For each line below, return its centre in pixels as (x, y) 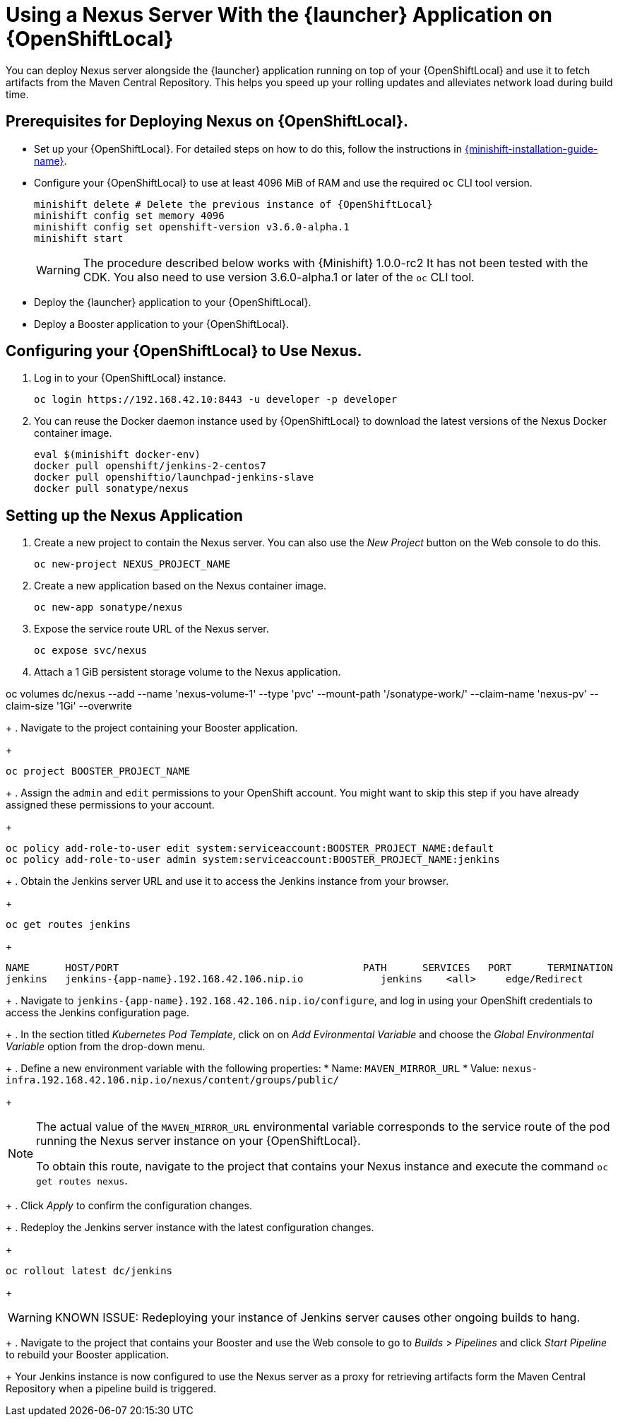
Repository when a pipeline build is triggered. (111, 1389)
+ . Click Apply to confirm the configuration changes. (129, 1206)
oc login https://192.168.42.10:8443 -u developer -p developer (216, 400)
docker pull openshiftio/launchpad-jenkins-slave (174, 477)
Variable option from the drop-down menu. (106, 1047)
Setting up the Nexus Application (124, 515)
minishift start (79, 238)
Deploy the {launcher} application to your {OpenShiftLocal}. (173, 302)
